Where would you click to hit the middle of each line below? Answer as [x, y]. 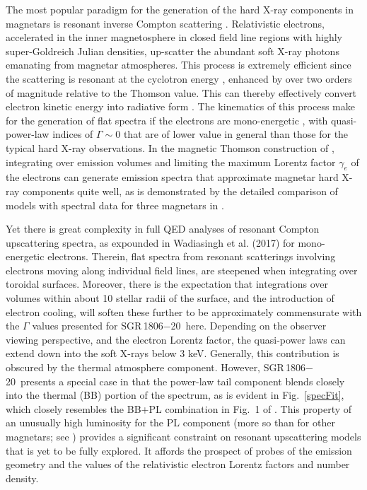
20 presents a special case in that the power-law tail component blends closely [175, 381]
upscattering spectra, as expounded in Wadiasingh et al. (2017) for [150, 242]
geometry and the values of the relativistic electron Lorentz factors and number [178, 464]
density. [22, 478]
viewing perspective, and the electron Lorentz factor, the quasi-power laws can [176, 339]
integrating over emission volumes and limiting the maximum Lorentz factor [171, 162]
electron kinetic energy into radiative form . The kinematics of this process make [180, 106]
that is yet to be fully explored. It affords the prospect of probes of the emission [179, 450]
